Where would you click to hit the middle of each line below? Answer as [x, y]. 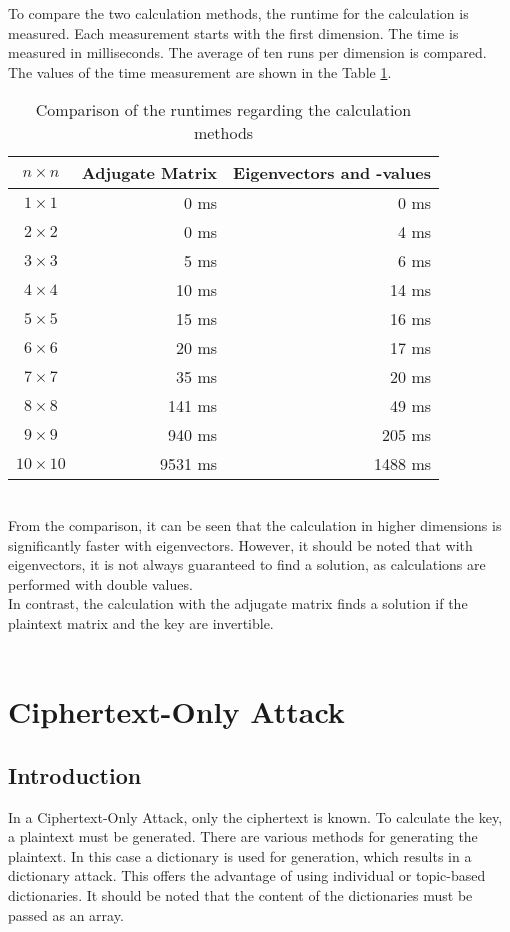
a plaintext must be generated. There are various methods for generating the [243, 836]
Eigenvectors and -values [332, 173]
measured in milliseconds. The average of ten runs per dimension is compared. [247, 52]
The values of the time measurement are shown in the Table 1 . [200, 71]
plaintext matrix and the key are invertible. [141, 622]
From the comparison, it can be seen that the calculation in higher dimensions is [255, 524]
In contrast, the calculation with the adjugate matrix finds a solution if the [238, 603]
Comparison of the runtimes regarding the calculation [223, 110]
